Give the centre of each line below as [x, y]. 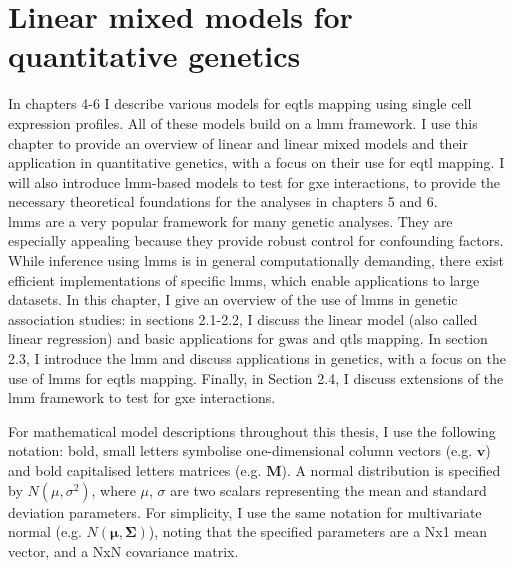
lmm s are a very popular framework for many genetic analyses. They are [230, 220]
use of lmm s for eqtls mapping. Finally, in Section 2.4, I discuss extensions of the [256, 377]
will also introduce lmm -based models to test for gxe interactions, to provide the [254, 181]
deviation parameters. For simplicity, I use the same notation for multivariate [245, 511]
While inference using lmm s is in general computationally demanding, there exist [256, 260]
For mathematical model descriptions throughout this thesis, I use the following [252, 430]
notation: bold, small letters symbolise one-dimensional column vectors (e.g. [240, 450]
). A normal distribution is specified [391, 470]
